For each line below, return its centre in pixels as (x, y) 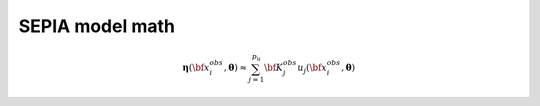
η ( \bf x (196, 68)
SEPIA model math (96, 26)
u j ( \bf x (311, 69)
